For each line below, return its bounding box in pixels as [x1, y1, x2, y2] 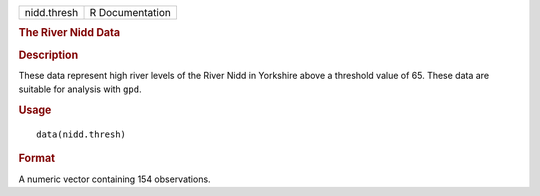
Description [18, 48, 79, 62]
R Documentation [89, 6, 172, 19]
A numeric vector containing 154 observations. [18, 173, 211, 185]
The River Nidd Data [18, 26, 121, 40]
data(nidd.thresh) [36, 128, 127, 140]
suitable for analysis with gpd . [18, 83, 142, 95]
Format [18, 151, 55, 165]
